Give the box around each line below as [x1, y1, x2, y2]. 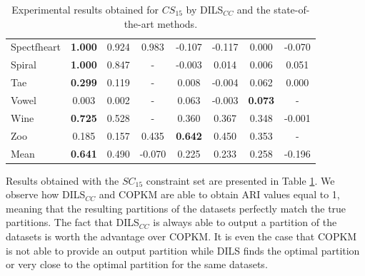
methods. [157, 16, 198, 31]
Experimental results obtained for [11, 2, 159, 16]
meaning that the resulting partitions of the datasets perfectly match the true [6, 200, 346, 215]
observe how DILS [6, 187, 86, 202]
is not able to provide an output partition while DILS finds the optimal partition [6, 242, 360, 257]
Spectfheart [11, 39, 61, 54]
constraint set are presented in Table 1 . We [146, 173, 335, 188]
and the [236, 2, 271, 16]
